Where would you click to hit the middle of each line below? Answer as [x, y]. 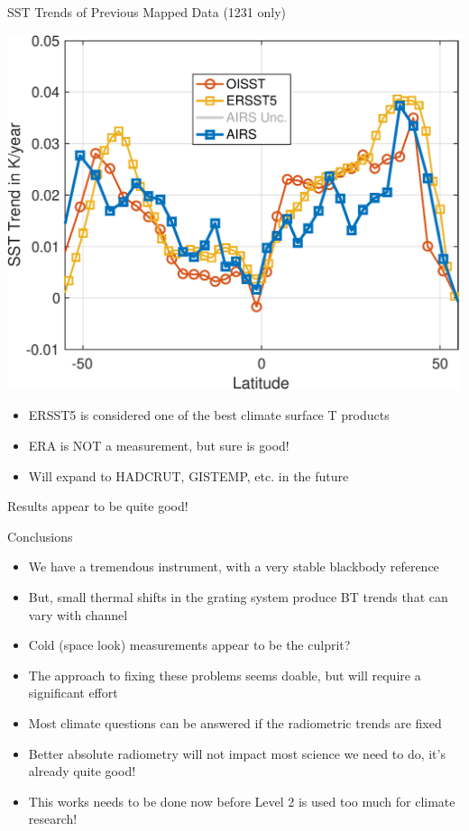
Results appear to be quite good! [98, 506]
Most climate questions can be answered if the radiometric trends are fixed [235, 722]
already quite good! [82, 771]
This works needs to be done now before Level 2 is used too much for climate [242, 801]
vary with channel [78, 614]
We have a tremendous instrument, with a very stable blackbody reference [234, 566]
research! [53, 819]
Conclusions [40, 536]
